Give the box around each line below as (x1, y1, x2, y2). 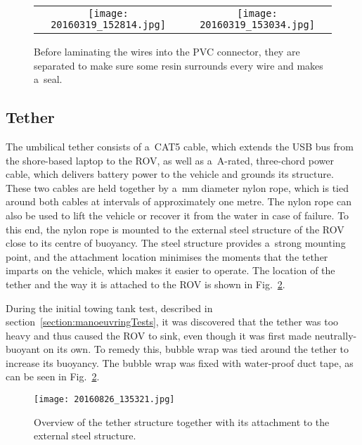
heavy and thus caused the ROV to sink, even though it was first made (6, 328, 311, 342)
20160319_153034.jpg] (200, 19, 315, 30)
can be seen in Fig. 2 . (6, 369, 100, 384)
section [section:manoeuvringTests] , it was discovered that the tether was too (6, 314, 339, 329)
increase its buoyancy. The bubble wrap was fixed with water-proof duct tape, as (6, 355, 354, 370)
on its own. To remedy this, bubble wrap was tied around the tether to (43, 342, 349, 356)
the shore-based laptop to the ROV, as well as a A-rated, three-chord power (6, 153, 334, 167)
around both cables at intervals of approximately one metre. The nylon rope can (6, 194, 351, 209)
